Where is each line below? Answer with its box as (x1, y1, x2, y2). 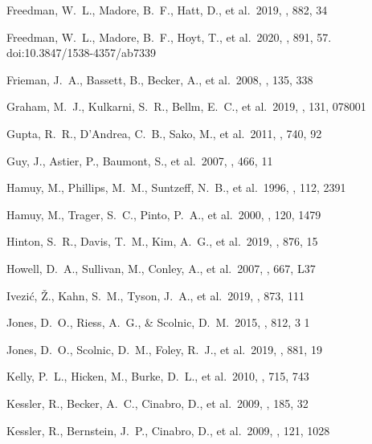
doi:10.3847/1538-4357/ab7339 (6, 44, 156, 61)
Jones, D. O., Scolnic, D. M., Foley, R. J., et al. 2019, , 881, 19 (6, 340, 322, 357)
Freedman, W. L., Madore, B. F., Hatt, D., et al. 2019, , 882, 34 (6, 2, 328, 18)
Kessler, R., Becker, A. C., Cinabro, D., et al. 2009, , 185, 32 (6, 394, 309, 411)
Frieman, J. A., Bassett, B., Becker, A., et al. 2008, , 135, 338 (6, 71, 313, 88)
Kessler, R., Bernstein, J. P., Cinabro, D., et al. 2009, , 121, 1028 (6, 422, 330, 438)
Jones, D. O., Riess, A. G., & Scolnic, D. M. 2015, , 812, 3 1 (6, 314, 310, 331)
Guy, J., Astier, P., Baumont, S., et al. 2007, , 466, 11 (6, 152, 273, 169)
